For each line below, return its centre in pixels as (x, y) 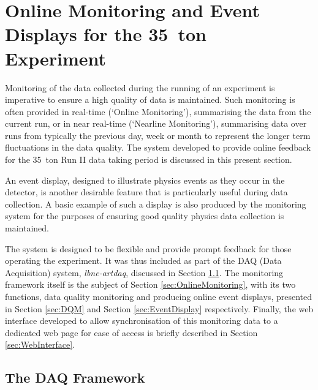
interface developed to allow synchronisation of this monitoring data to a (142, 321)
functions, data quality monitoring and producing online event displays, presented (159, 296)
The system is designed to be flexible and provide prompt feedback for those (148, 248)
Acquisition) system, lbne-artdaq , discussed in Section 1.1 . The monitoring (144, 272)
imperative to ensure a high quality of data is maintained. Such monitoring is (150, 99)
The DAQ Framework (75, 377)
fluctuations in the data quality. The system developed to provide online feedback (158, 147)
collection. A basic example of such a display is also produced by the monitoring (156, 204)
